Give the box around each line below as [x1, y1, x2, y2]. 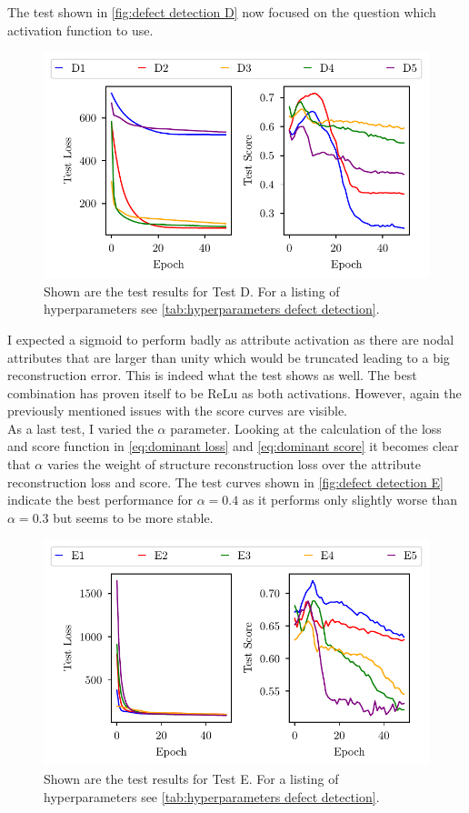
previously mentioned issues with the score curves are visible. [7, 401, 347, 420]
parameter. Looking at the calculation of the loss [170, 418, 442, 437]
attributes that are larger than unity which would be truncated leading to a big [7, 347, 450, 366]
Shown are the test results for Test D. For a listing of [44, 281, 340, 300]
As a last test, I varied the [7, 418, 154, 437]
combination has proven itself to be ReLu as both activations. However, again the [7, 383, 462, 402]
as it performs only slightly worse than [242, 490, 457, 509]
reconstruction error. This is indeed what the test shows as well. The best [7, 366, 417, 385]
